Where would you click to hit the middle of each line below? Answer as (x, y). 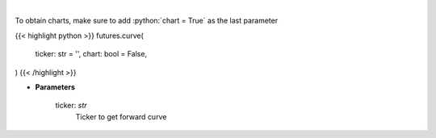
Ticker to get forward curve (121, 116)
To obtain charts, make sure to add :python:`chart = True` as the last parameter (147, 21)
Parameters (55, 87)
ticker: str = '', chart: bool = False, (91, 54)
